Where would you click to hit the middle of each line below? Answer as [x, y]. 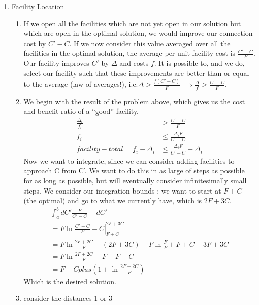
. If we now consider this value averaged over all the [150, 43]
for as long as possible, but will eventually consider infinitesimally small [135, 180]
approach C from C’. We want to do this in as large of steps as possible [134, 170]
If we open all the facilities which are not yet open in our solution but [132, 23]
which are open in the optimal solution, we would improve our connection [138, 33]
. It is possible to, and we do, [199, 63]
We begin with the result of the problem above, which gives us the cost [134, 101]
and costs [134, 63]
